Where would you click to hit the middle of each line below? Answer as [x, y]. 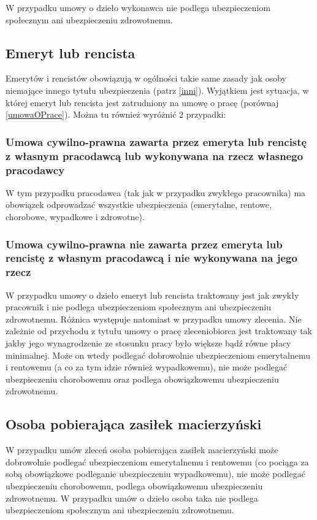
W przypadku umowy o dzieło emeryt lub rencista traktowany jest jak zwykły [152, 295]
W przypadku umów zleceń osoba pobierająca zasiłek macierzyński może [142, 450]
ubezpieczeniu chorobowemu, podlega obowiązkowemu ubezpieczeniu [134, 486]
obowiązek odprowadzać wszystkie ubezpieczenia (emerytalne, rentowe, [139, 205]
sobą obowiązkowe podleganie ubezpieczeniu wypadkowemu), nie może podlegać [155, 474]
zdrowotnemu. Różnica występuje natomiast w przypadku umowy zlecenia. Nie [154, 319]
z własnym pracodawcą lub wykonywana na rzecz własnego [155, 155]
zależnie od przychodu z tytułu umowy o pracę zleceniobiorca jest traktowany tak [159, 331]
